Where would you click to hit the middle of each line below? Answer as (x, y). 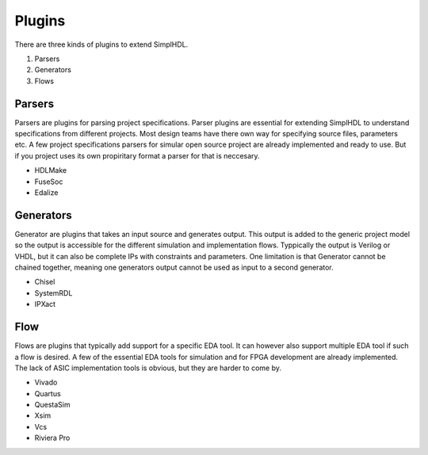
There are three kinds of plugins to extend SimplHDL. (101, 44)
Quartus (48, 393)
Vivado (46, 382)
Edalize (46, 192)
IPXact (45, 304)
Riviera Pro (52, 438)
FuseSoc (49, 182)
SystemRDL (53, 292)
